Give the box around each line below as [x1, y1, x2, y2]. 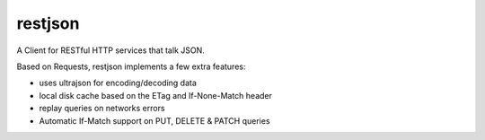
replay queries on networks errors [39, 103, 165, 114]
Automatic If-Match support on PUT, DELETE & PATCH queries [39, 115, 270, 126]
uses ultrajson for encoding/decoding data [39, 77, 198, 89]
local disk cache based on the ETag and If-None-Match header [39, 90, 273, 101]
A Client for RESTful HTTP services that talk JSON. [16, 45, 206, 56]
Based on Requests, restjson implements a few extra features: [16, 61, 246, 72]
